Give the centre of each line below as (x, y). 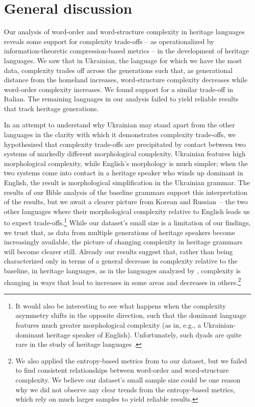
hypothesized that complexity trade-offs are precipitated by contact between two (125, 144)
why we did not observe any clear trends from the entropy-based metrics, (125, 389)
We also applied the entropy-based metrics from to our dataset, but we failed (131, 360)
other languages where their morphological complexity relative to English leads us (127, 211)
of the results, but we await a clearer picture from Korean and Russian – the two (126, 202)
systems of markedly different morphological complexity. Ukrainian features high (125, 154)
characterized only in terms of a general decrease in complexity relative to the (121, 261)
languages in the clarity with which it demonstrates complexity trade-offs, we (120, 134)
